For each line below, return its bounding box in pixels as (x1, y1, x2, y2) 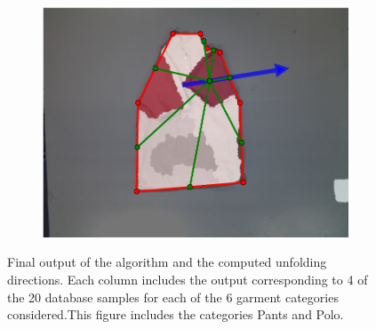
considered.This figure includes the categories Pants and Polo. (7, 305, 344, 324)
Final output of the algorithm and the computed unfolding (7, 253, 327, 271)
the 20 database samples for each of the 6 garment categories (7, 287, 339, 306)
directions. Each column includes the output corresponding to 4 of (7, 269, 368, 288)
